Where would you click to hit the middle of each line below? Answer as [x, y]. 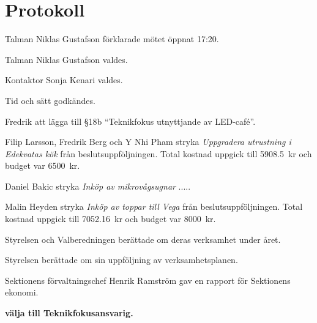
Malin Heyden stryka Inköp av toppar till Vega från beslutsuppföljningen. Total [154, 206]
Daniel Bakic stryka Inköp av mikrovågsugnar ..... [98, 186]
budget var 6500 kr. [43, 165]
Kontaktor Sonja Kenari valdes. [64, 80]
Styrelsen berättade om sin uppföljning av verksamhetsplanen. [121, 260]
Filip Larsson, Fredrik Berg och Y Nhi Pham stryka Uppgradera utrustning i [148, 142]
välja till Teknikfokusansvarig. [69, 313]
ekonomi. [22, 292]
